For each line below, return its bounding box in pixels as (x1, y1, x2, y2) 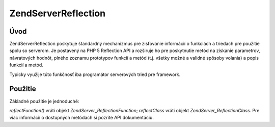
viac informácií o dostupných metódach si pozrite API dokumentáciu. (9, 115, 154, 121)
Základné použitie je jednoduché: (9, 98, 79, 104)
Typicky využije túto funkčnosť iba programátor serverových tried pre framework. (9, 71, 181, 78)
